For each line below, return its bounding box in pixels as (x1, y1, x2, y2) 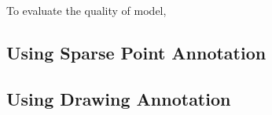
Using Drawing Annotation (6, 86, 231, 110)
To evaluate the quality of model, (6, 2, 167, 18)
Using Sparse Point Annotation (6, 40, 266, 64)
